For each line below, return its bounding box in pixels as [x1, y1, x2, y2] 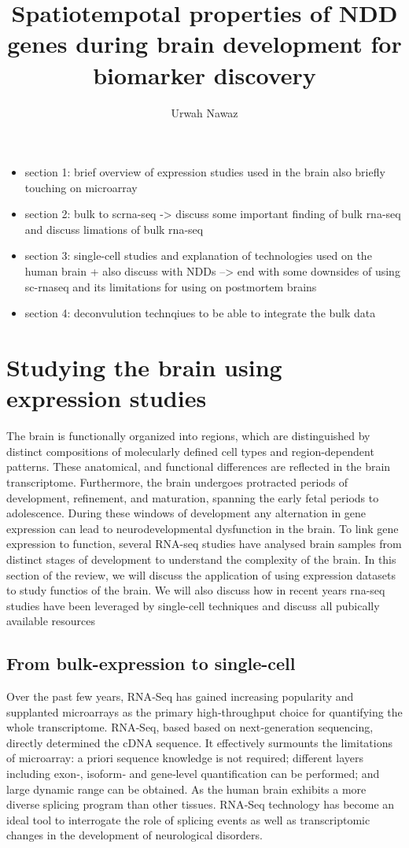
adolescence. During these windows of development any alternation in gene [6, 505, 367, 521]
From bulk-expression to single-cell [6, 651, 296, 676]
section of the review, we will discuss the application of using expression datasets [6, 566, 396, 583]
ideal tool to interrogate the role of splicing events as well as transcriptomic [6, 811, 370, 828]
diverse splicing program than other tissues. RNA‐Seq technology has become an [6, 796, 395, 813]
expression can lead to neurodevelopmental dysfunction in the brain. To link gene [6, 520, 399, 536]
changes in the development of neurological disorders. [6, 827, 263, 843]
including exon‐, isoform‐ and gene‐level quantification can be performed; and [6, 765, 380, 782]
